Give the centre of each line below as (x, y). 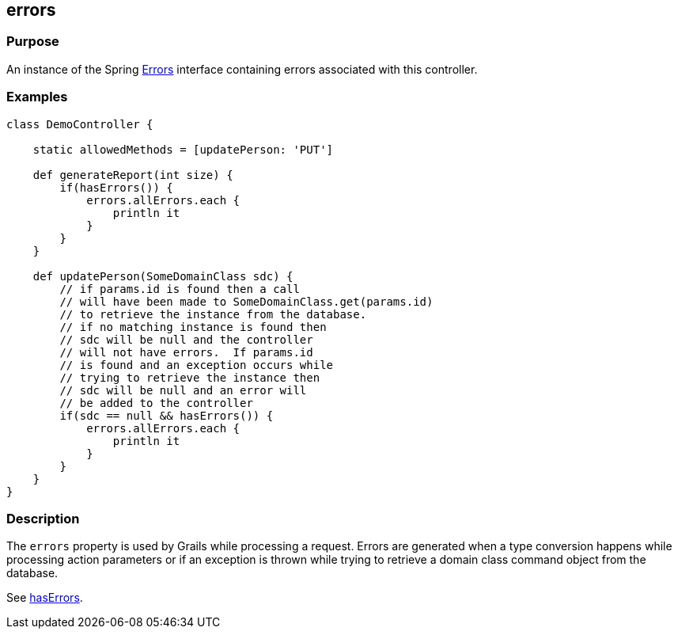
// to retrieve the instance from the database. (213, 314)
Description (43, 518)
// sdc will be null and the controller (186, 339)
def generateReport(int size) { (133, 175)
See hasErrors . (45, 598)
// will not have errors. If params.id (186, 352)
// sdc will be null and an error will (183, 390)
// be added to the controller (156, 403)
